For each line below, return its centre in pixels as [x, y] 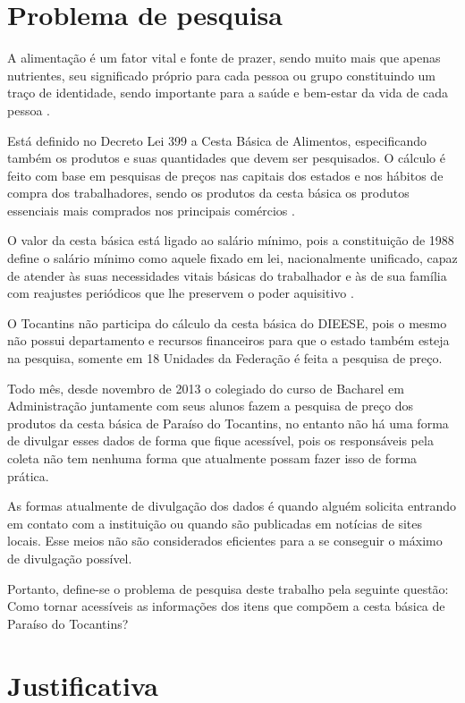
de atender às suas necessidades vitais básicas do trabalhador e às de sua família [227, 275]
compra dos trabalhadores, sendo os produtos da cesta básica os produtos [208, 193]
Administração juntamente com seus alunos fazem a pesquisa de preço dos [211, 406]
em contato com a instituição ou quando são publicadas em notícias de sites [215, 523]
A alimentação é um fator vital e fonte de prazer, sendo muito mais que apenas [224, 58]
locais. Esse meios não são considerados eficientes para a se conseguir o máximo [225, 541]
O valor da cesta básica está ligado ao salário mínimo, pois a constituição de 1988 [231, 240]
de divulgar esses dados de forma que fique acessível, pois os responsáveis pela [220, 440]
